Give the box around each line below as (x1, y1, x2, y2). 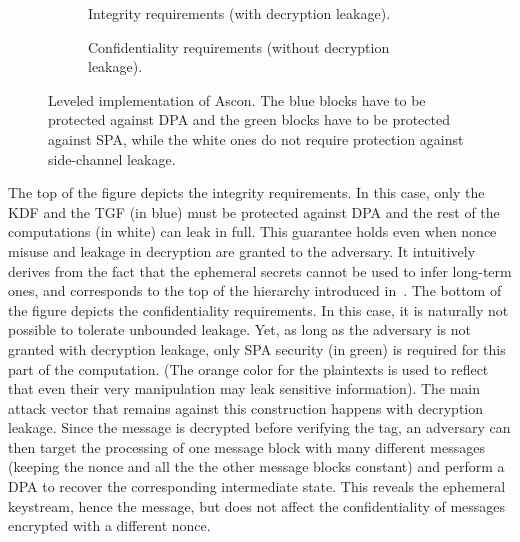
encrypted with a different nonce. (8, 515, 211, 536)
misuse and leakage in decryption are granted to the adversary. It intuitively (8, 240, 476, 261)
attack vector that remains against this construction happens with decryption (8, 397, 484, 418)
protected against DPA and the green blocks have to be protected (48, 109, 450, 130)
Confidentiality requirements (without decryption (88, 36, 390, 57)
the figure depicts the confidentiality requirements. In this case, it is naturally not (8, 299, 509, 320)
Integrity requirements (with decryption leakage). (88, 3, 391, 23)
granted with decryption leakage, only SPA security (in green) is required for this (8, 338, 506, 359)
